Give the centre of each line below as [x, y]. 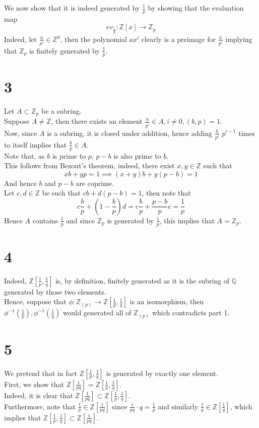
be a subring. [61, 110]
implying [239, 39]
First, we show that [34, 384]
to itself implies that [36, 144]
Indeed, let [20, 39]
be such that [61, 193]
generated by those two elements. [55, 291]
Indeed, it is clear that [39, 395]
